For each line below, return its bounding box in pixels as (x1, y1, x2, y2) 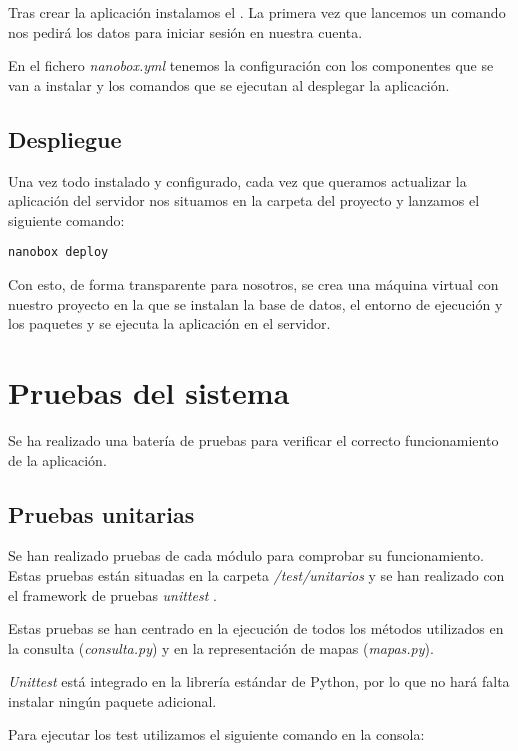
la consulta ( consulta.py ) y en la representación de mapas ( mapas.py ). (8, 637, 434, 658)
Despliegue (8, 123, 122, 154)
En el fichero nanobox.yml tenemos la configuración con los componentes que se (8, 55, 494, 76)
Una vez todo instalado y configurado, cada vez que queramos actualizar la (8, 170, 467, 191)
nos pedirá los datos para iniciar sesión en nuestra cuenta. (8, 21, 363, 42)
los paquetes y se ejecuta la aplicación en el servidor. (8, 313, 331, 334)
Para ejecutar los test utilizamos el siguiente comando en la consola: (8, 724, 425, 745)
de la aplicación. (8, 449, 107, 470)
